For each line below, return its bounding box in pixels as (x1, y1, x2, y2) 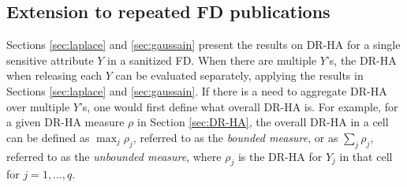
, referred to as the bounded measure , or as (133, 129, 338, 145)
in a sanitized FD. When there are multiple (107, 51, 317, 68)
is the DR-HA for (237, 148, 323, 164)
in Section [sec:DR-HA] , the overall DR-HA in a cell (137, 114, 389, 130)
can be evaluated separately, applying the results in (115, 67, 364, 84)
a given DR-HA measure (6, 114, 125, 130)
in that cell (339, 148, 393, 164)
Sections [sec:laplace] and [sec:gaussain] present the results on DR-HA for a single (6, 36, 401, 53)
